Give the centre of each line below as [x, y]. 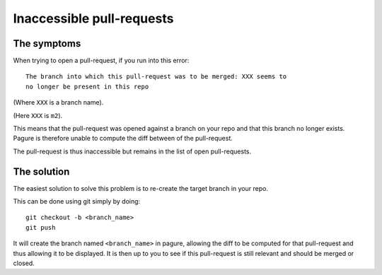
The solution [41, 171]
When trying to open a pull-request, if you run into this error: [101, 61]
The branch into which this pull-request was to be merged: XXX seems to [156, 77]
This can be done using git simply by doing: [77, 201]
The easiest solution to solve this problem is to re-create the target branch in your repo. [141, 188]
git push [41, 227]
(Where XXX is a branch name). [58, 103]
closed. [24, 263]
